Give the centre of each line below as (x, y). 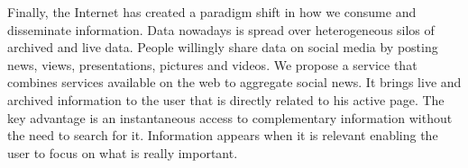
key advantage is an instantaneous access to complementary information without (230, 117)
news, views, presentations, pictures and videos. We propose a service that (212, 64)
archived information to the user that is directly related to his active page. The (226, 99)
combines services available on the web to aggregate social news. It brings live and (234, 82)
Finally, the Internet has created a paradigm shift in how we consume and (212, 12)
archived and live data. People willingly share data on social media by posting (223, 47)
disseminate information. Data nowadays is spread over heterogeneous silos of (221, 29)
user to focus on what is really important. (123, 152)
